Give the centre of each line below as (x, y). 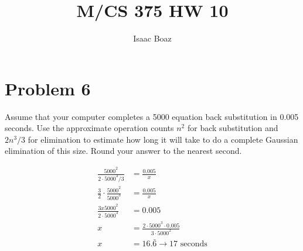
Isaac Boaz (152, 38)
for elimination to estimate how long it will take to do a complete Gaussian (163, 139)
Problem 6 (48, 88)
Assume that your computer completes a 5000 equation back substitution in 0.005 (152, 116)
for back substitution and (233, 128)
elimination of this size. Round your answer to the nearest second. (123, 151)
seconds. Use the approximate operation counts (89, 128)
